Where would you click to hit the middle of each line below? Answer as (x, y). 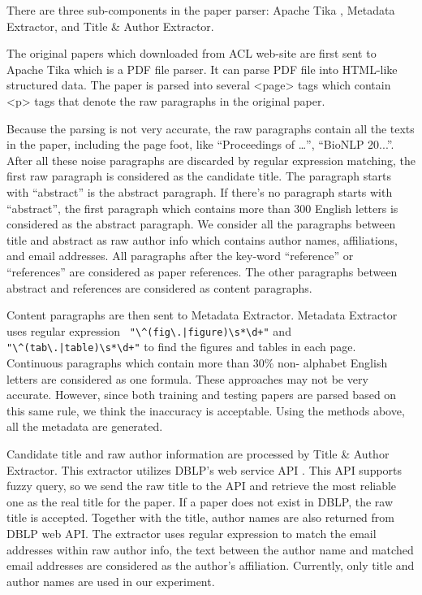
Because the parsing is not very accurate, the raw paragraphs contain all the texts (211, 128)
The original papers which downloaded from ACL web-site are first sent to (192, 53)
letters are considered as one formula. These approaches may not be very (187, 378)
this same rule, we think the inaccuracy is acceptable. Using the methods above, (206, 410)
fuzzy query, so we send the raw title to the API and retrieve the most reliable (202, 486)
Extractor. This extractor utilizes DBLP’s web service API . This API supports (205, 469)
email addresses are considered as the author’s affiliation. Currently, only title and (211, 565)
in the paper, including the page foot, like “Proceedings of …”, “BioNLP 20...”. (200, 144)
